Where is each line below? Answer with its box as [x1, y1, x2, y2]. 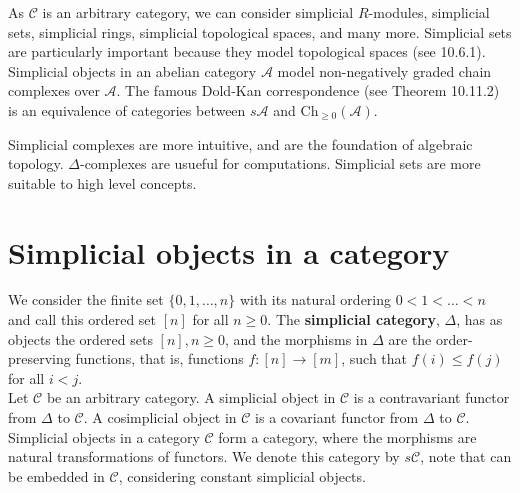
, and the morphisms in [224, 328, 368, 349]
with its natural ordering [239, 289, 392, 310]
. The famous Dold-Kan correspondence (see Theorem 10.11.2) [116, 80, 500, 101]
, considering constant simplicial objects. [118, 465, 366, 486]
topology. [8, 153, 64, 174]
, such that [341, 348, 408, 369]
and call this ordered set [8, 309, 157, 330]
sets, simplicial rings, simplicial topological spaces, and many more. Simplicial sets [8, 21, 512, 42]
